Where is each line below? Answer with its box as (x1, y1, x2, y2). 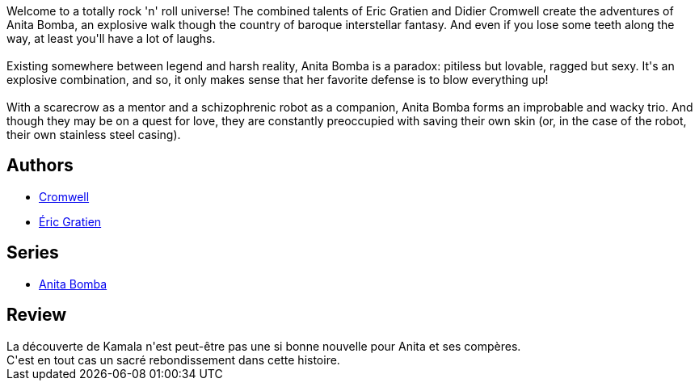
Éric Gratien (39, 214, 102, 229)
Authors (6, 155, 74, 176)
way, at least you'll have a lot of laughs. (6, 32, 216, 45)
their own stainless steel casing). (6, 128, 181, 141)
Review (6, 305, 67, 326)
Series (6, 242, 59, 263)
